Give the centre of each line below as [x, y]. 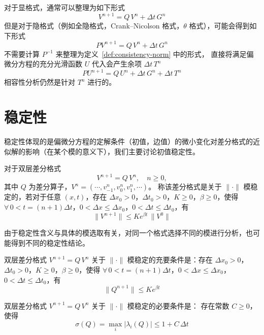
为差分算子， [50, 187]
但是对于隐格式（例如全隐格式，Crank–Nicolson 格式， [94, 26]
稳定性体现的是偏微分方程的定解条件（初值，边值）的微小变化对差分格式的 [128, 141]
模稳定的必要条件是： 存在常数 [178, 305]
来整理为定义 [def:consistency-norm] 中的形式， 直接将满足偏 [155, 54]
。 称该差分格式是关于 [185, 187]
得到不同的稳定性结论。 [50, 242]
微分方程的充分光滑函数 [43, 64]
